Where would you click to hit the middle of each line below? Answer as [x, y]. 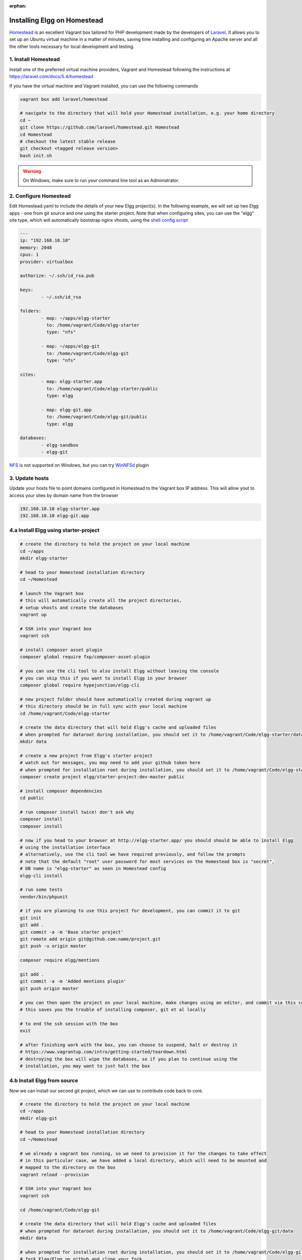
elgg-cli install [41, 875]
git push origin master [49, 988]
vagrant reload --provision [54, 1175]
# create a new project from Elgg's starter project [86, 755]
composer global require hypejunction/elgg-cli [80, 685]
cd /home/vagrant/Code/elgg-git [60, 1210]
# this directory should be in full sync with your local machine [103, 706]
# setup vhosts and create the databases [72, 608]
